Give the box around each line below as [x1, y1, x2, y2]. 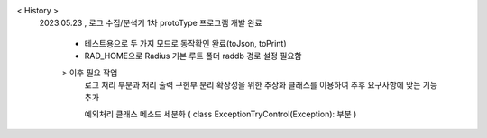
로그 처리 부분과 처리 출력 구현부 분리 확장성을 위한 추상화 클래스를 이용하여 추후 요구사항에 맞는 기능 [84, 79, 437, 90]
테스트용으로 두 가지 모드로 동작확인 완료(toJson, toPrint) [84, 38, 288, 48]
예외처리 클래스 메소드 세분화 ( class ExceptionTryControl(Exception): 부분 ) [84, 108, 357, 119]
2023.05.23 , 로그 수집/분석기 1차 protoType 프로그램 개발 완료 [39, 18, 262, 29]
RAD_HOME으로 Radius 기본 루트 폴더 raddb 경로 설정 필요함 [84, 50, 302, 62]
